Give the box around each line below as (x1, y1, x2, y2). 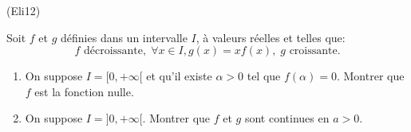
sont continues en (244, 110, 330, 126)
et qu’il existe (146, 68, 212, 84)
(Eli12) (6, 2, 41, 18)
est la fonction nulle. (34, 83, 134, 99)
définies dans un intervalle (61, 29, 188, 45)
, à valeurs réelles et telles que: (196, 29, 346, 45)
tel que (247, 68, 281, 84)
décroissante (83, 45, 143, 57)
